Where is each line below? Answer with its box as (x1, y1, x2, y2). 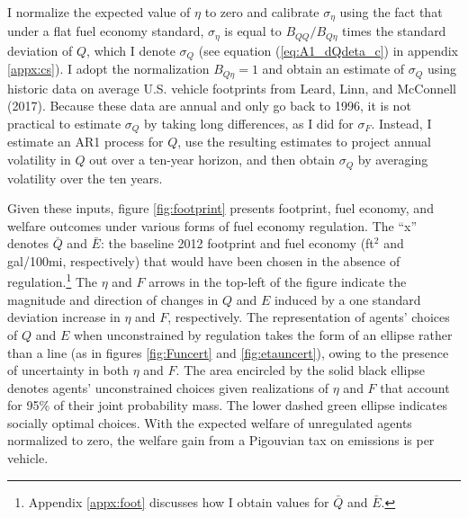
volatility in (7, 150, 71, 169)
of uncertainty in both (7, 361, 130, 380)
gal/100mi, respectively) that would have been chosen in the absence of (7, 251, 400, 270)
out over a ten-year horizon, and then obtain (89, 150, 335, 169)
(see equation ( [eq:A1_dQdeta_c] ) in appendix (198, 40, 459, 59)
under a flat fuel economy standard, (7, 22, 204, 40)
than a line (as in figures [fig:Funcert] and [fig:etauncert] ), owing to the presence (7, 343, 449, 362)
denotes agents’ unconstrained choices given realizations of (7, 378, 329, 397)
